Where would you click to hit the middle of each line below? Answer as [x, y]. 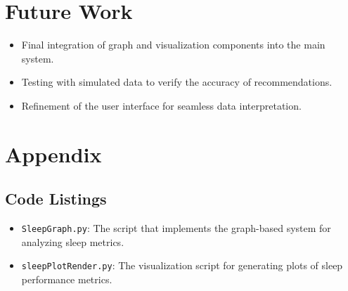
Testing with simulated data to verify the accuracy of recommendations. [177, 82]
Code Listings [56, 199]
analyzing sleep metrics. [73, 241]
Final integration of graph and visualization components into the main [173, 45]
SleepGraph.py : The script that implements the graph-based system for [176, 228]
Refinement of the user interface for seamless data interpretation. [161, 105]
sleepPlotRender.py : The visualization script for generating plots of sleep [182, 265]
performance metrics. [67, 279]
